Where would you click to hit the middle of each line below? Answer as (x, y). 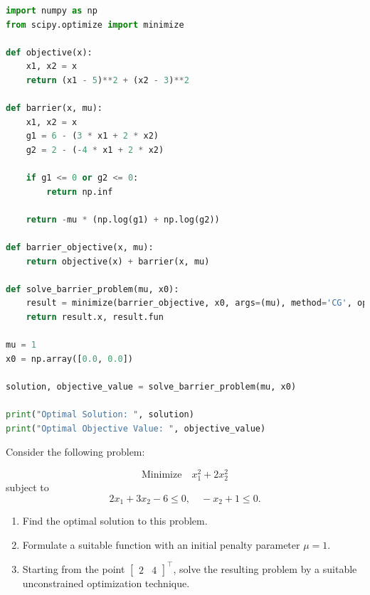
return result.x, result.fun (95, 317)
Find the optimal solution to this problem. (115, 521)
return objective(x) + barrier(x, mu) (118, 261)
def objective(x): (49, 52)
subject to (27, 487)
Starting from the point (74, 568)
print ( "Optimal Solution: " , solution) (100, 415)
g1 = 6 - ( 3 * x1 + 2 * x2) (92, 136)
